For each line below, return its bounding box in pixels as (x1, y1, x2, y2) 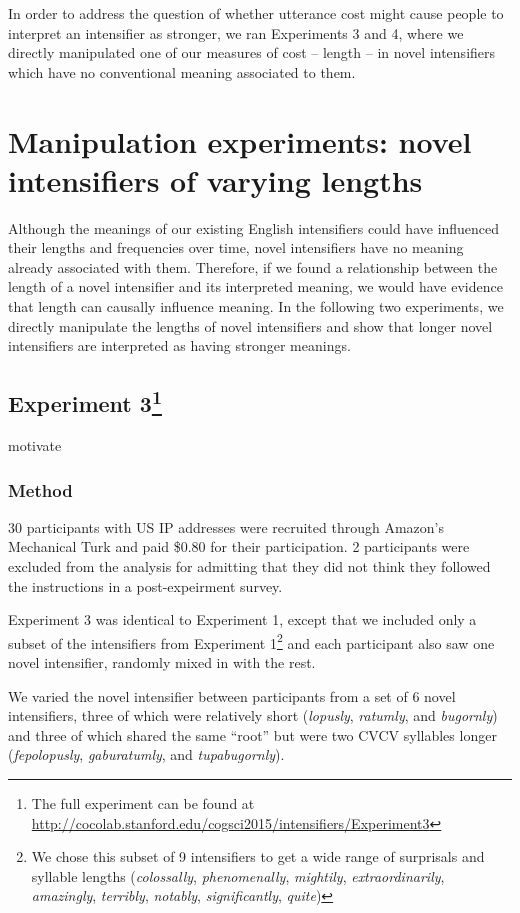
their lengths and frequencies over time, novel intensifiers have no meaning (8, 237, 464, 258)
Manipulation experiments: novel (8, 120, 472, 161)
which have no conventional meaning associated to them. (8, 61, 356, 82)
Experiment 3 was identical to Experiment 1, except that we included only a (8, 609, 477, 630)
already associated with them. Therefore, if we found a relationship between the (8, 256, 498, 277)
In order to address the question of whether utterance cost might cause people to (8, 3, 504, 23)
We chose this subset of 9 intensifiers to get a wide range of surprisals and (31, 846, 485, 867)
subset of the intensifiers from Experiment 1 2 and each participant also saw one (8, 629, 495, 653)
